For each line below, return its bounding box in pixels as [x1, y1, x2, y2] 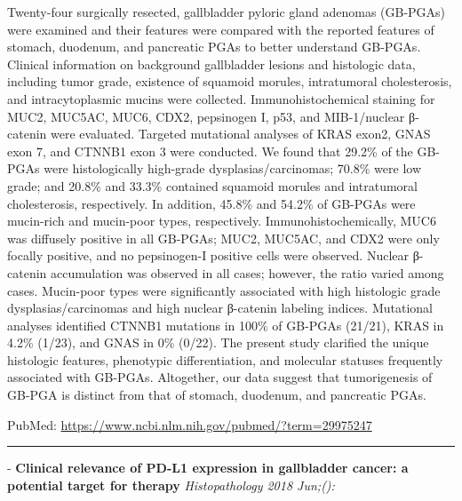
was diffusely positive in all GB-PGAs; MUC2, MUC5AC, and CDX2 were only [7, 228, 440, 247]
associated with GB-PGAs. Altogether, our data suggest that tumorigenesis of [7, 368, 433, 386]
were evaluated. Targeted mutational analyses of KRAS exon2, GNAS [50, 124, 431, 143]
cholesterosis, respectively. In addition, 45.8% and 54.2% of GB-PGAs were [7, 194, 416, 212]
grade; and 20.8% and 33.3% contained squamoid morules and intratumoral [7, 176, 418, 195]
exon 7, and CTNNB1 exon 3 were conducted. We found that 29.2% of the [7, 141, 413, 160]
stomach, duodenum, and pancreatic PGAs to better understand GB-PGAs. [7, 37, 421, 56]
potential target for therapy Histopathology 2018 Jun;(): [7, 475, 335, 494]
